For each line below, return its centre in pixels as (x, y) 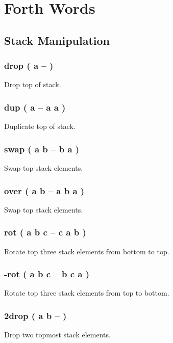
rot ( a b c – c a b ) (45, 232)
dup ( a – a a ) (35, 107)
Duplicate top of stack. (40, 126)
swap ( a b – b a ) (42, 149)
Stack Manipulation (57, 40)
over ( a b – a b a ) (44, 190)
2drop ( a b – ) (35, 315)
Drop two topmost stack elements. (57, 335)
